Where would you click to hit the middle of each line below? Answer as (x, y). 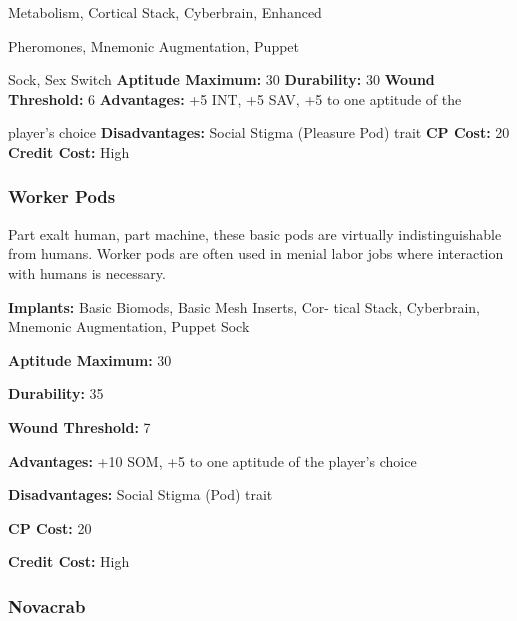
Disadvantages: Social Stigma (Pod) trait (140, 494)
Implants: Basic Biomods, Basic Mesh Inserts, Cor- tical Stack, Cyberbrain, (244, 306)
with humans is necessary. (87, 272)
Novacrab (47, 605)
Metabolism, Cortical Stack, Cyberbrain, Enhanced (165, 12)
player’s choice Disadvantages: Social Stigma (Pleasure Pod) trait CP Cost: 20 (259, 132)
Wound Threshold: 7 (79, 426)
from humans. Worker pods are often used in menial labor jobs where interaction (256, 253)
